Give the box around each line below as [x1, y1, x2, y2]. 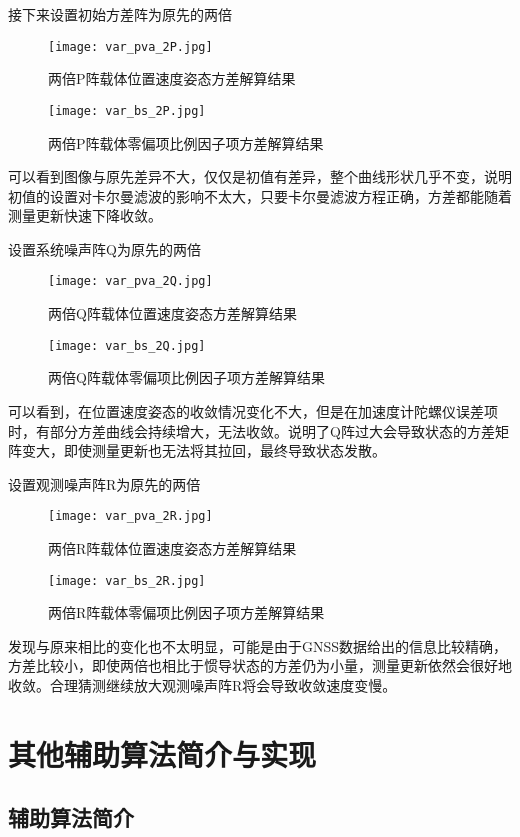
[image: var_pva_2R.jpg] [48, 509, 213, 524]
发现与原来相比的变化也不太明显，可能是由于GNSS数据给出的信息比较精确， [8, 635, 508, 656]
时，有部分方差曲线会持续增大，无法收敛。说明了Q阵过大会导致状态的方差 [8, 420, 495, 441]
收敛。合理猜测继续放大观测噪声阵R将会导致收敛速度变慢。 [8, 675, 397, 696]
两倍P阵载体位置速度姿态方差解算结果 [48, 68, 296, 89]
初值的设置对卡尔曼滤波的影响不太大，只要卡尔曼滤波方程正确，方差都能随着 [8, 185, 512, 206]
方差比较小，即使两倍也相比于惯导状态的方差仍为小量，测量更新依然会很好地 [8, 655, 512, 676]
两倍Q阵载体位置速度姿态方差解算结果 [48, 303, 297, 324]
